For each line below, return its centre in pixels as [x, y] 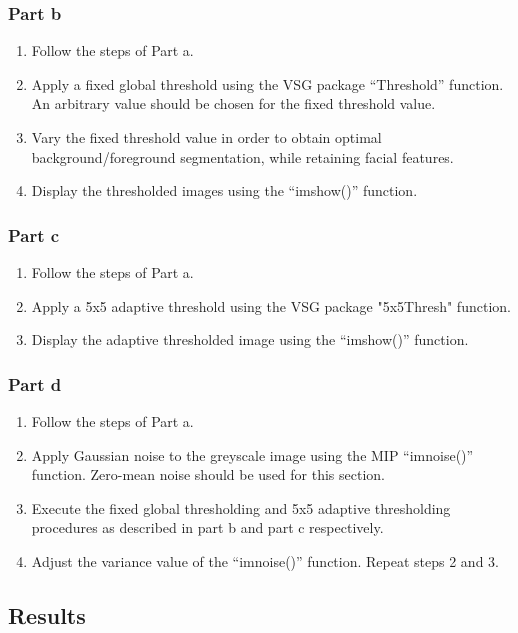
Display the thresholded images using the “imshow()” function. [224, 190]
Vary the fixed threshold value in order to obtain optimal [206, 137]
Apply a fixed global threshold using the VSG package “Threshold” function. [267, 83]
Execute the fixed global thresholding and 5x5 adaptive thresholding [241, 507]
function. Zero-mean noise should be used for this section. [208, 474]
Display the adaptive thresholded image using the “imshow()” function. [250, 339]
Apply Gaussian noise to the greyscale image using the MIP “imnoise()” [252, 454]
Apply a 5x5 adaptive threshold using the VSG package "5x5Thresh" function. [271, 305]
